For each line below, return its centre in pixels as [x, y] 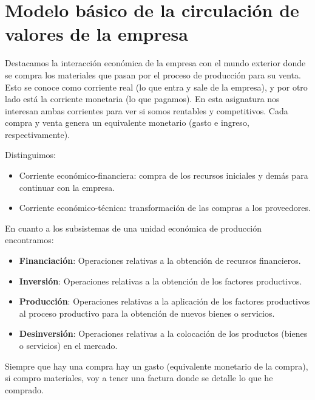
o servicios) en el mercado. [68, 345]
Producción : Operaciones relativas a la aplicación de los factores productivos [164, 301]
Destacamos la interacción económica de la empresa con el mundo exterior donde [155, 63]
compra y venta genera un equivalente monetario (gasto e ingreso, [127, 122]
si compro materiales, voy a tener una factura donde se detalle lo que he [139, 378]
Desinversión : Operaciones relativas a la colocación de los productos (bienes [163, 333]
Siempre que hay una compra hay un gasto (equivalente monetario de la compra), [157, 366]
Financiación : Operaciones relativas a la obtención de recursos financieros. [160, 260]
